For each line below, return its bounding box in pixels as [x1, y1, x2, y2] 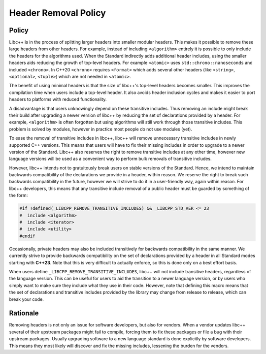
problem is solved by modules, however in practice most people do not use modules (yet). [9, 126, 192, 132]
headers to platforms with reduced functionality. [9, 97, 107, 102]
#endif [19, 233, 35, 239]
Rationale [9, 309, 39, 318]
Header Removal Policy [9, 7, 106, 18]
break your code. [9, 296, 44, 302]
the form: [9, 193, 28, 198]
